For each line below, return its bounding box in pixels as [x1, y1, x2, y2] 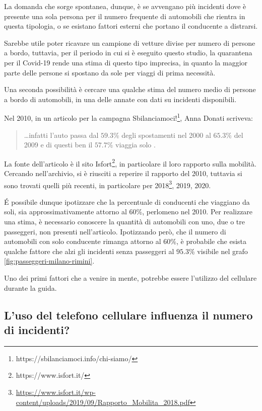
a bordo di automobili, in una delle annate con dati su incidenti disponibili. [4, 94, 237, 104]
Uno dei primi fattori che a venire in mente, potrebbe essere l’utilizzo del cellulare [4, 273, 257, 283]
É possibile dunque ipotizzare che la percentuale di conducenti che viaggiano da [4, 196, 250, 207]
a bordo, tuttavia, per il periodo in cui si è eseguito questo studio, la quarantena [4, 47, 252, 58]
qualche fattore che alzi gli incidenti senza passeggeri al [4, 245, 174, 256]
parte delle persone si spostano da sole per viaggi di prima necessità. [4, 67, 216, 77]
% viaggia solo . [107, 139, 156, 150]
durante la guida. [4, 282, 57, 293]
